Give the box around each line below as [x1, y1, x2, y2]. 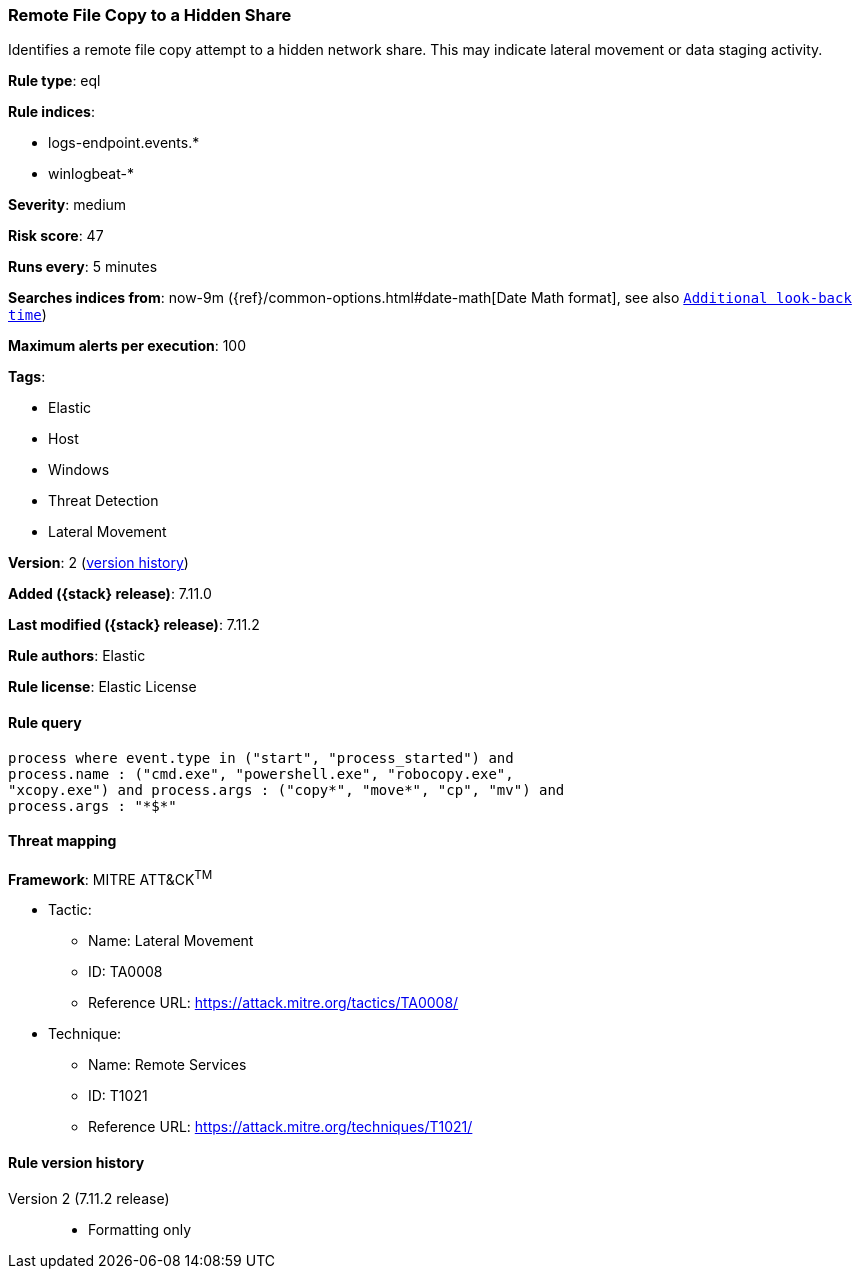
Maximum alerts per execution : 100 [8, 337, 247, 355]
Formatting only [88, 1220, 192, 1238]
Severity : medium [8, 196, 127, 214]
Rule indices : [8, 103, 95, 121]
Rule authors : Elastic [8, 647, 146, 665]
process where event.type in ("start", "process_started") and [8, 749, 514, 766]
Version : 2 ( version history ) [8, 554, 189, 572]
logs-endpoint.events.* [48, 134, 200, 152]
